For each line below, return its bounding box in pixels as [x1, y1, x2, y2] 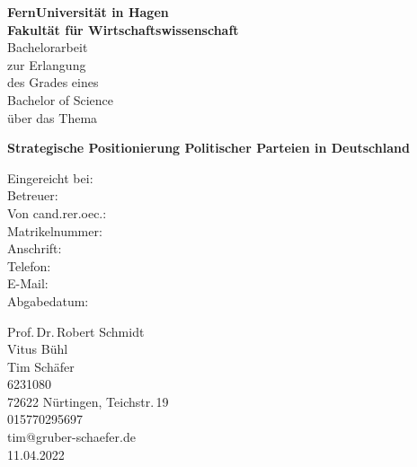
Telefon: [7, 256, 51, 275]
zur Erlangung [7, 55, 86, 74]
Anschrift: [7, 239, 62, 258]
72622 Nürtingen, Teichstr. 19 [7, 392, 169, 410]
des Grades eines [7, 73, 99, 92]
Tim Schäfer [7, 357, 75, 375]
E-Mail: [7, 274, 49, 293]
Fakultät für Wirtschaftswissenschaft [7, 20, 239, 39]
